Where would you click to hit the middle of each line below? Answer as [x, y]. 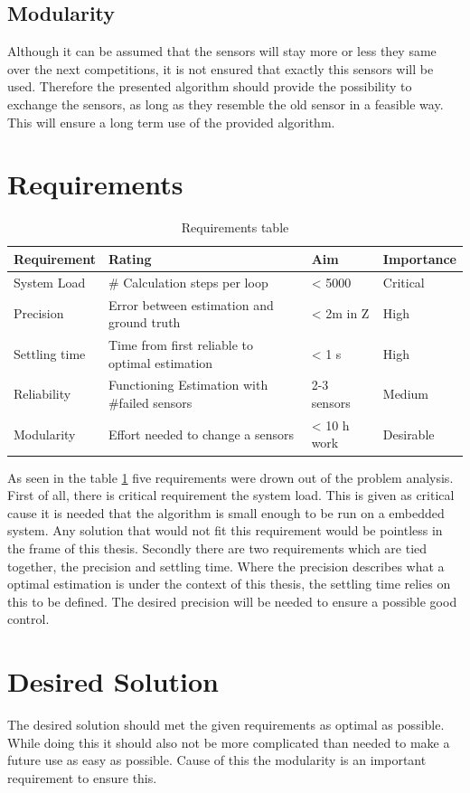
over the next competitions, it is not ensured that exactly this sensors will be [221, 68]
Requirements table [235, 227]
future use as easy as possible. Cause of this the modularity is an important [217, 760]
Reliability [42, 394]
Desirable [409, 434]
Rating [130, 258]
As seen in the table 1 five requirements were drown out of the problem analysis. [230, 477]
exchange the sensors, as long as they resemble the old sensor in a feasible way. [226, 104]
